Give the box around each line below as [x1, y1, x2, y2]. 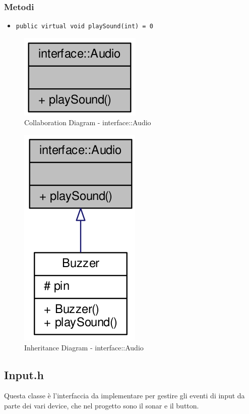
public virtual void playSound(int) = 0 [16, 23, 153, 30]
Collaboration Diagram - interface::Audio [24, 117, 151, 128]
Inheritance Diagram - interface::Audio [24, 342, 144, 352]
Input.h [4, 367, 44, 382]
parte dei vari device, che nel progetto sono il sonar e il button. [4, 400, 199, 411]
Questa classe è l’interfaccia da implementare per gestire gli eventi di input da [4, 390, 245, 401]
